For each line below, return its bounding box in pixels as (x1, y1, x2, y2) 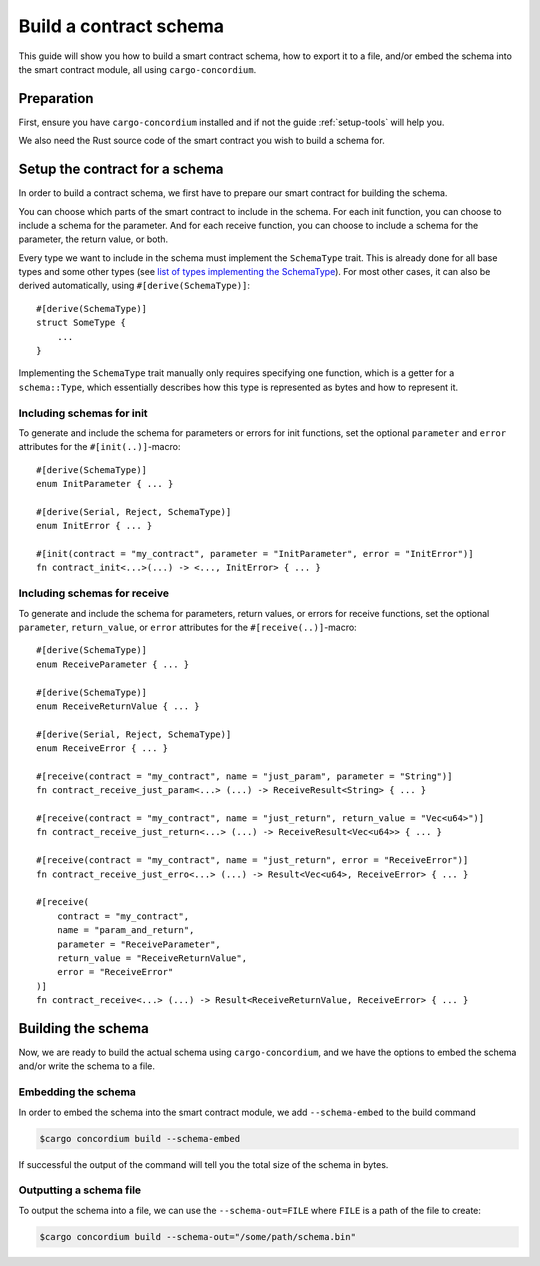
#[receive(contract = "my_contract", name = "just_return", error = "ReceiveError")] (36, 855, 469, 866)
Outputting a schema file (18, 1183, 142, 1197)
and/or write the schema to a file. (18, 1060, 155, 1072)
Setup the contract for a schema (18, 161, 224, 178)
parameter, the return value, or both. (18, 233, 169, 245)
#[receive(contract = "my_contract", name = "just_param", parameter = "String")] (36, 770, 453, 782)
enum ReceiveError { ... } (36, 743, 169, 754)
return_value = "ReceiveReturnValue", (56, 953, 248, 964)
